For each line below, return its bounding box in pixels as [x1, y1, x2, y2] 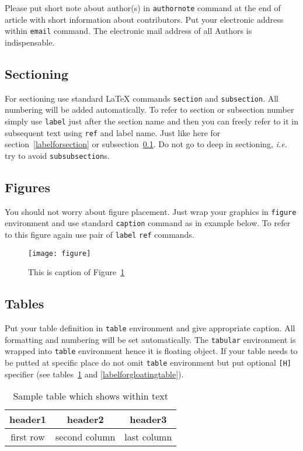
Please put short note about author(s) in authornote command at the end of [5, 2, 281, 13]
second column [55, 430, 116, 444]
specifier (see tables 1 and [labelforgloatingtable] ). [5, 367, 184, 380]
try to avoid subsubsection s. [5, 149, 110, 161]
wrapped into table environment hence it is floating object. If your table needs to [5, 345, 298, 357]
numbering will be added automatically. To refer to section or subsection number [5, 103, 294, 116]
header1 [9, 412, 47, 426]
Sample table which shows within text [13, 389, 168, 403]
